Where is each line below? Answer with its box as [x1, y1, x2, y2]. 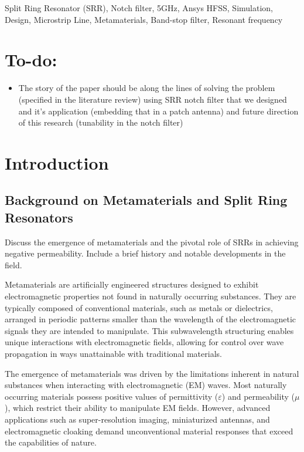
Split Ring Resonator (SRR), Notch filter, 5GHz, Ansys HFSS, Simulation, [5, 2, 273, 14]
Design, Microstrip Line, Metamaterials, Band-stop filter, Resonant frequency [5, 13, 283, 25]
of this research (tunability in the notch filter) [18, 116, 183, 129]
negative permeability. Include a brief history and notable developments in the [5, 247, 286, 259]
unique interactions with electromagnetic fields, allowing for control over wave [5, 336, 284, 348]
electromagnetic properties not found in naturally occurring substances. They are [5, 290, 296, 302]
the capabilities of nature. [5, 436, 97, 448]
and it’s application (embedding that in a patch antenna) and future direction [18, 104, 299, 117]
